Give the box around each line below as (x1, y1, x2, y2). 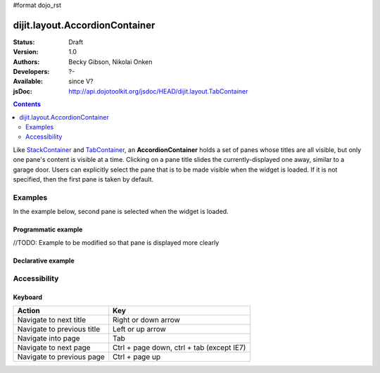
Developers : (13, 68, 50, 76)
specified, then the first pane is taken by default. (13, 175, 154, 183)
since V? (68, 77, 94, 86)
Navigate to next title (17, 315, 87, 325)
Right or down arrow (113, 315, 181, 325)
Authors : (13, 57, 40, 66)
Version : (13, 48, 39, 56)
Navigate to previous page (17, 352, 105, 362)
